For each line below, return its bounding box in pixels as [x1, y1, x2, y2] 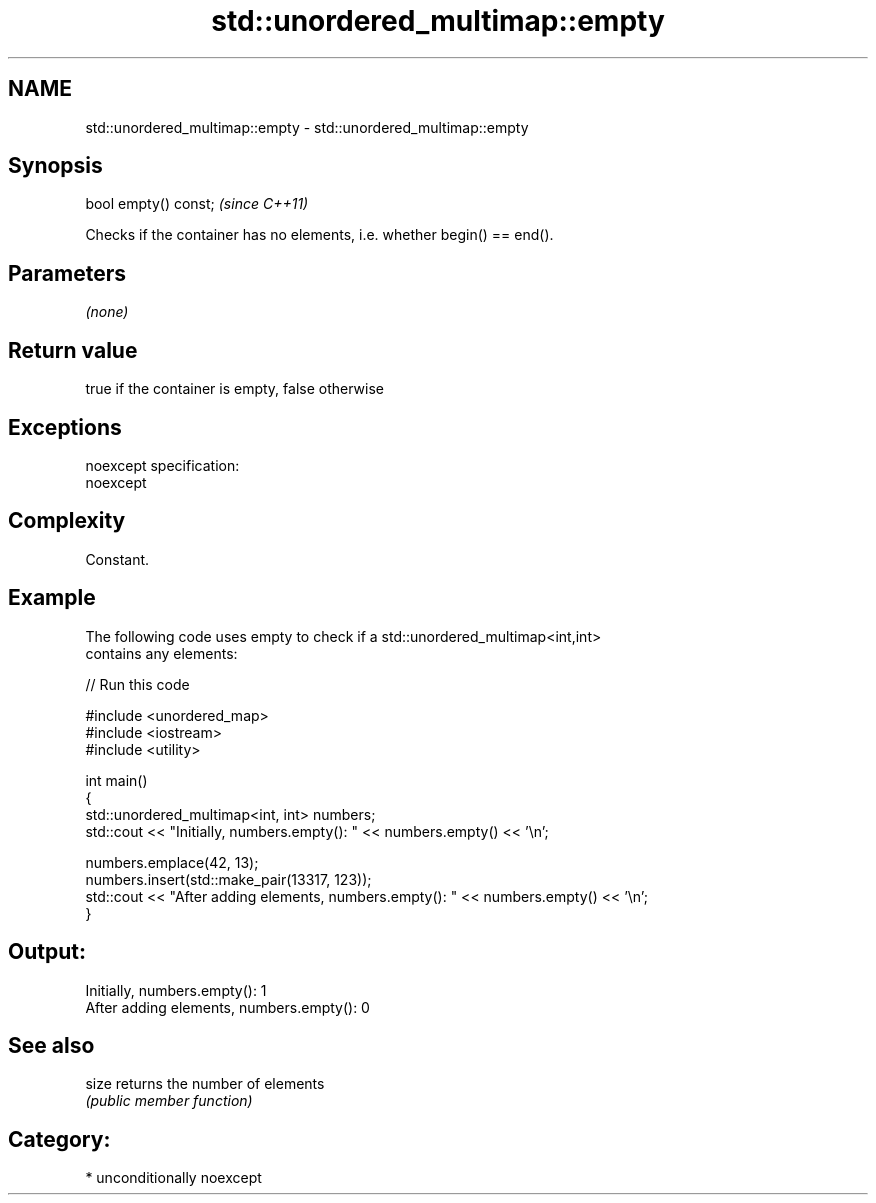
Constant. [85, 550, 150, 568]
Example [8, 585, 96, 611]
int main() [85, 771, 148, 789]
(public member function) [85, 1092, 253, 1110]
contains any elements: [85, 644, 238, 662]
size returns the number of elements [85, 1075, 325, 1093]
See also [8, 1032, 95, 1058]
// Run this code [85, 675, 190, 693]
